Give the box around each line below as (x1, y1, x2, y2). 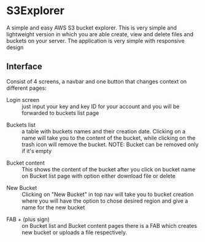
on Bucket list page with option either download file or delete (21, 172, 176, 179)
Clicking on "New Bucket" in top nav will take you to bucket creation (21, 190, 194, 198)
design (6, 44, 24, 51)
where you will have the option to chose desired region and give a (21, 197, 188, 205)
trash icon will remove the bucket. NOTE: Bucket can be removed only (21, 141, 199, 148)
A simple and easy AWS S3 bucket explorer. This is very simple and (6, 24, 177, 31)
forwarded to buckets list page (21, 109, 99, 117)
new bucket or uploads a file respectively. (21, 228, 128, 236)
